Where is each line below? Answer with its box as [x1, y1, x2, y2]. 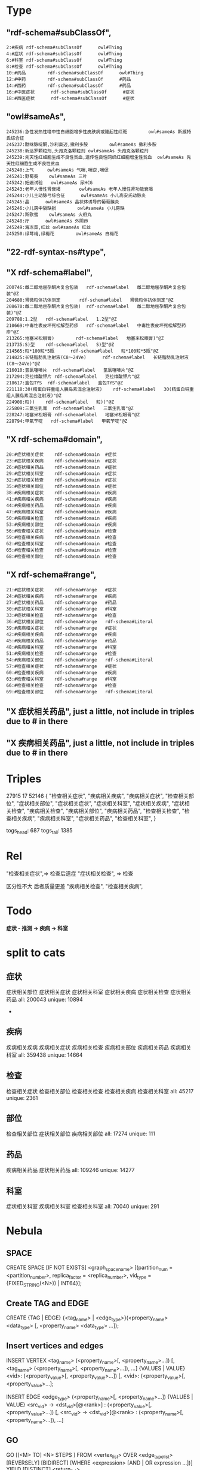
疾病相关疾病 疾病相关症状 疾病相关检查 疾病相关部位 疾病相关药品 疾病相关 [6, 1044, 192, 1051]
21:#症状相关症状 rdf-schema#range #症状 [6, 587, 117, 593]
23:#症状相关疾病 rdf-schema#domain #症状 [6, 458, 117, 464]
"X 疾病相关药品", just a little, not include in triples [6, 738, 195, 748]
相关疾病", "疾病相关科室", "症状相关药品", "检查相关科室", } [11, 815, 156, 822]
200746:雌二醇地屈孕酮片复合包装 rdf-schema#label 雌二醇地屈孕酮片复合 [6, 284, 182, 291]
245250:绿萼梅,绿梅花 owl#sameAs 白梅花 [6, 230, 119, 237]
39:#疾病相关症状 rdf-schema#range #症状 [6, 625, 117, 631]
